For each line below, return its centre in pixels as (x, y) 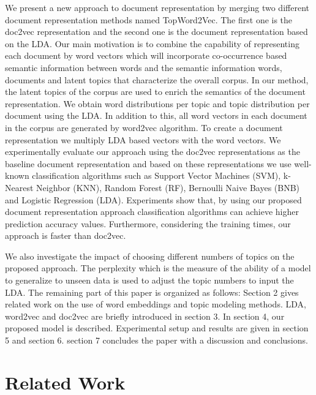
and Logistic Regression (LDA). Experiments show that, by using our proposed (153, 199)
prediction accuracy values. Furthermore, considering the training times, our (148, 223)
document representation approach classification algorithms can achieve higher (152, 212)
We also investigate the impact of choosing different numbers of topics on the (150, 256)
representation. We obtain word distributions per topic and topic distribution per (157, 103)
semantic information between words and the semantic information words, (144, 67)
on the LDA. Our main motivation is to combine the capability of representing (152, 43)
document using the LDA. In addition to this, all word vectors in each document (156, 115)
